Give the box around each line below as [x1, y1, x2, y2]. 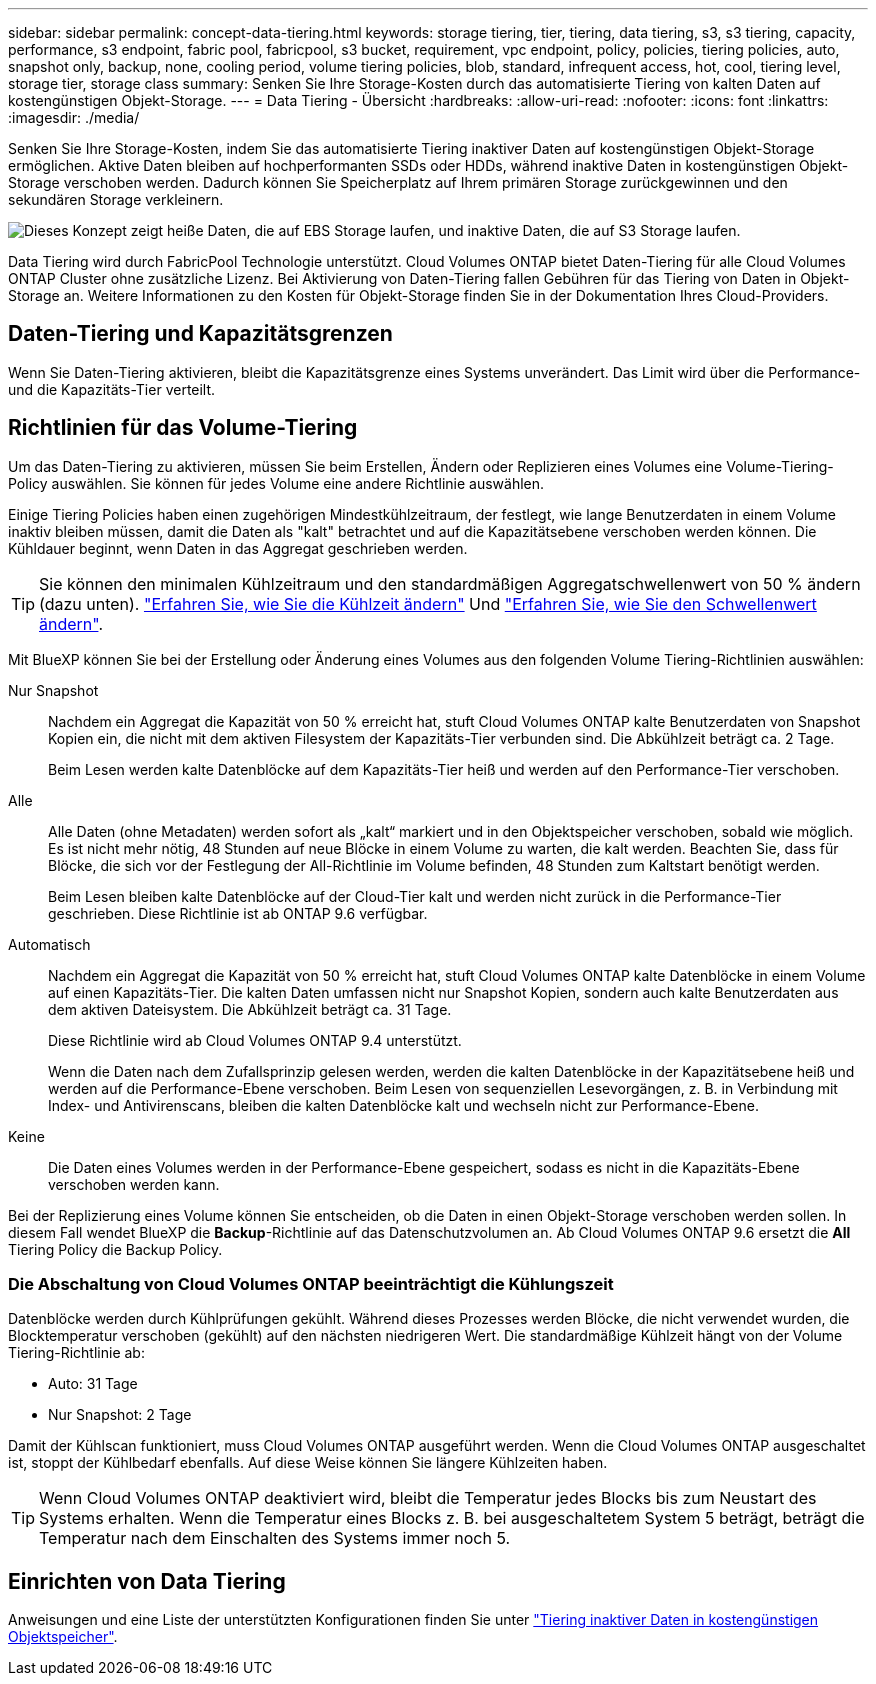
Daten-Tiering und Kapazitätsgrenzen [8, 321, 393, 347]
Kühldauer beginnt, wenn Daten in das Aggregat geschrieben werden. [8, 539, 468, 557]
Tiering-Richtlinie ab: [8, 1344, 145, 1362]
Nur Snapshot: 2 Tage [48, 1406, 192, 1424]
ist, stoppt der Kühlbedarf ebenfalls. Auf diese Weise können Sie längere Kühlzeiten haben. [8, 1454, 608, 1472]
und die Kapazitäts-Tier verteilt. [8, 380, 216, 398]
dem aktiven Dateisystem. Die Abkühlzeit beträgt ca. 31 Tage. [48, 1000, 452, 1018]
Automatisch [8, 935, 91, 953]
